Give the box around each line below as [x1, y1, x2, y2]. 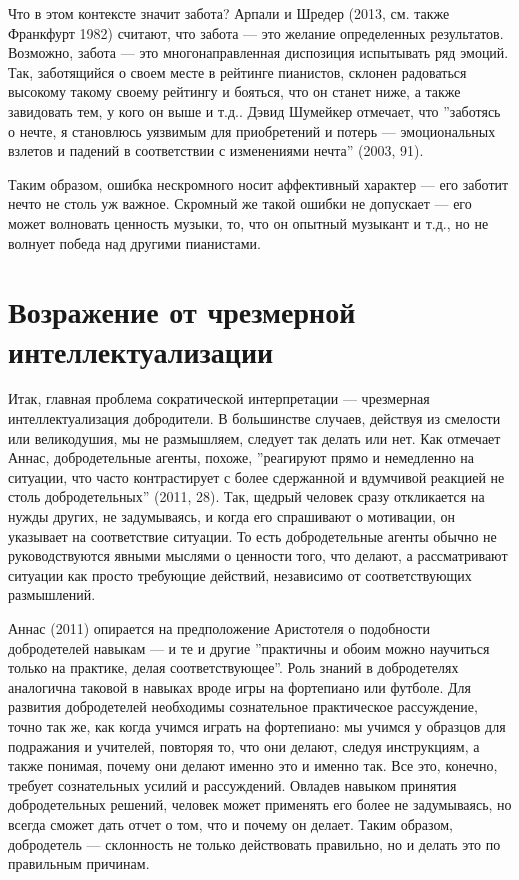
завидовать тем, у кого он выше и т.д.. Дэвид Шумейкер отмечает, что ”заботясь [8, 100, 501, 121]
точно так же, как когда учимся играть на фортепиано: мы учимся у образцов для [8, 715, 506, 736]
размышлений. [8, 584, 96, 605]
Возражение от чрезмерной [8, 291, 356, 332]
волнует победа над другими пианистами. [8, 232, 261, 253]
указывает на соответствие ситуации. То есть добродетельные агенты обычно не [8, 525, 497, 546]
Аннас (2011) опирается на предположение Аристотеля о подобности [8, 617, 430, 638]
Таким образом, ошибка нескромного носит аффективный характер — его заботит [8, 173, 509, 194]
